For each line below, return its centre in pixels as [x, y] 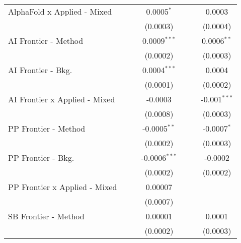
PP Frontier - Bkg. [41, 158]
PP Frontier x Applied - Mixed [63, 187]
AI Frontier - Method [46, 41]
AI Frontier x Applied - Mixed [62, 99]
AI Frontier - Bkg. [40, 70]
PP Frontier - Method [47, 128]
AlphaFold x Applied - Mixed [60, 11]
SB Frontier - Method [46, 216]
